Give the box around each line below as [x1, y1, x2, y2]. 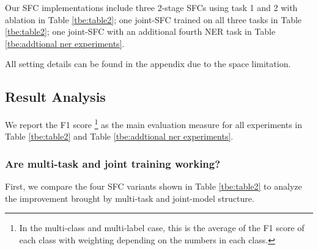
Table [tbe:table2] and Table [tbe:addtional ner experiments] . [5, 130, 234, 143]
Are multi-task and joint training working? [5, 155, 221, 171]
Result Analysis [5, 87, 106, 106]
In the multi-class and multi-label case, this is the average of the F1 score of [19, 221, 305, 234]
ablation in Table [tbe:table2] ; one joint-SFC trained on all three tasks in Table [5, 13, 302, 26]
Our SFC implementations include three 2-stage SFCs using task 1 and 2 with [5, 1, 298, 13]
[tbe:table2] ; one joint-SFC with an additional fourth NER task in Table [5, 25, 276, 38]
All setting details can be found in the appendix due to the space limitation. [5, 57, 291, 70]
